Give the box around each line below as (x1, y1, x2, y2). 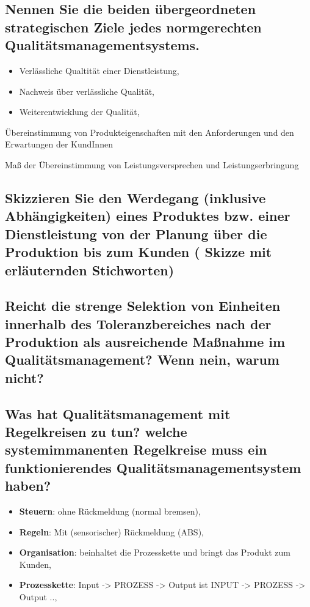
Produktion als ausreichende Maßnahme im (5, 332, 286, 351)
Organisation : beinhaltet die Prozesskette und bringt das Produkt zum (19, 546, 290, 559)
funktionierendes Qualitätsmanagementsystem (5, 458, 301, 477)
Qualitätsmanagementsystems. (5, 35, 200, 54)
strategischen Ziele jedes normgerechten (5, 17, 262, 36)
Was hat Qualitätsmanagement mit (5, 404, 231, 423)
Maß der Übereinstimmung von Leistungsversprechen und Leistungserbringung (5, 158, 299, 171)
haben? (5, 476, 51, 495)
